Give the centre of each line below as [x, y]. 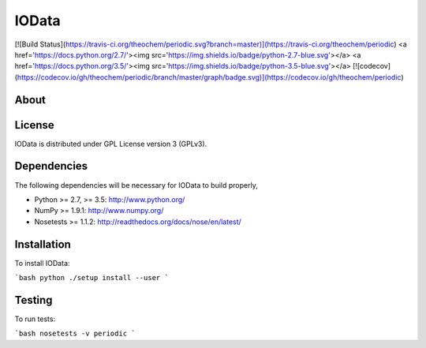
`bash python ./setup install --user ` [92, 278]
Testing [34, 300]
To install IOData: [42, 263]
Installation [43, 244]
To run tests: [35, 319]
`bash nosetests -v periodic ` [75, 334]
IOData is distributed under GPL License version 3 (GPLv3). [111, 144]
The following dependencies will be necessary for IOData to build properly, [136, 185]
